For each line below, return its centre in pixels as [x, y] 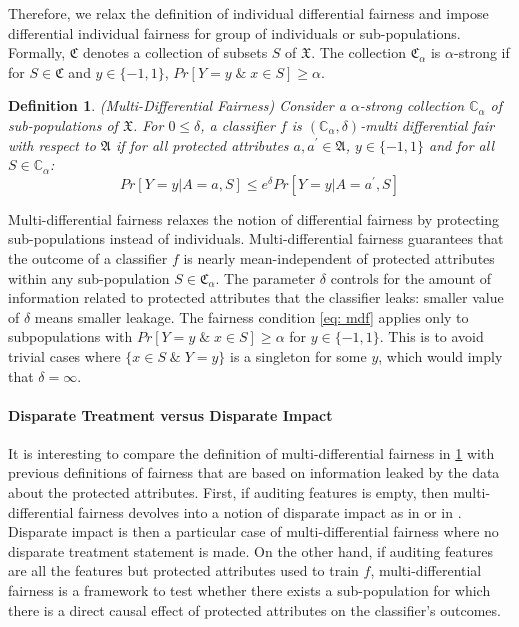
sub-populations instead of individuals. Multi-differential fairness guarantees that [256, 238]
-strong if [482, 52]
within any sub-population [89, 277]
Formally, [37, 52]
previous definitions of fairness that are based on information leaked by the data [254, 472]
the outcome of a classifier [88, 257]
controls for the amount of [411, 277]
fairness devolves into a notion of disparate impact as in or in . [270, 511]
